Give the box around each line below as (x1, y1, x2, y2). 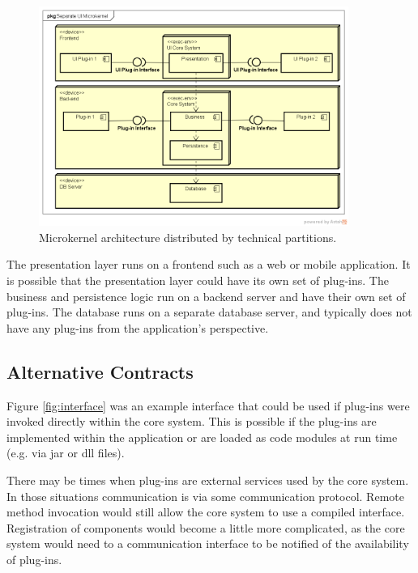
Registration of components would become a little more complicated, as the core (6, 519, 405, 536)
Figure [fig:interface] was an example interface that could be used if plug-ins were (6, 397, 410, 414)
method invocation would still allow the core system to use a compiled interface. (6, 503, 405, 520)
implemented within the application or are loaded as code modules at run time (6, 428, 398, 445)
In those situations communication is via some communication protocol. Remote (6, 487, 404, 504)
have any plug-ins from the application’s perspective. (6, 319, 269, 336)
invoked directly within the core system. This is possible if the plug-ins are (6, 413, 377, 430)
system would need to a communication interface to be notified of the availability (6, 535, 409, 552)
